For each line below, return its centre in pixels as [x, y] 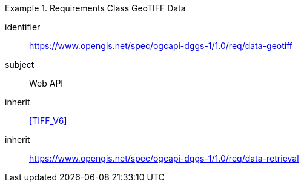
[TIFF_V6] [48, 121]
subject [20, 64]
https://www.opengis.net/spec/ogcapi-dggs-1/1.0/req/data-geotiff [161, 46]
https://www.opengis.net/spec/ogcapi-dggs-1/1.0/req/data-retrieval [164, 158]
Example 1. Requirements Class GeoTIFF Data [95, 8]
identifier [23, 27]
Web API [46, 83]
